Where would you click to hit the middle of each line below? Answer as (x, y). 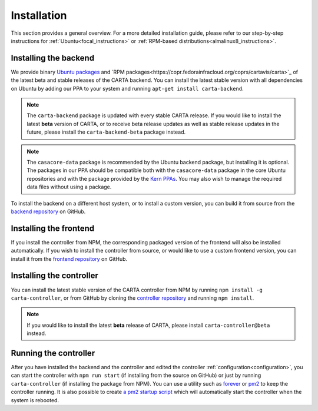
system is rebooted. (35, 400)
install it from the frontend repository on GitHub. (69, 258)
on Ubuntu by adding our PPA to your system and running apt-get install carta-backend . (127, 88)
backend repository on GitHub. (48, 211)
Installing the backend (52, 58)
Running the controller (53, 353)
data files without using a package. (69, 187)
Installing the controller (54, 276)
